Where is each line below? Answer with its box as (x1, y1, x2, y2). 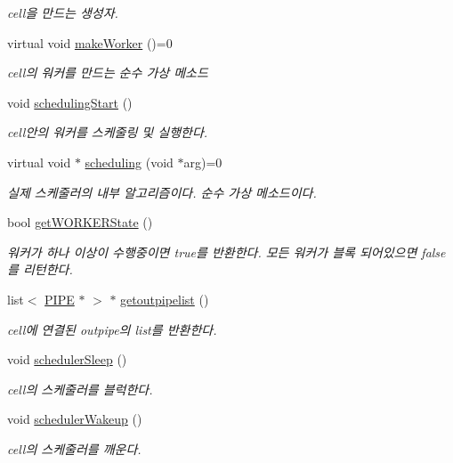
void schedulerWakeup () (7, 410, 142, 428)
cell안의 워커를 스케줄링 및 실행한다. (7, 123, 208, 142)
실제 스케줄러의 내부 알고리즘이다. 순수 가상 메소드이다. (7, 183, 317, 201)
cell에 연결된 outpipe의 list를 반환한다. (7, 320, 217, 338)
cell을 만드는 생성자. (7, 4, 118, 21)
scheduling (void (85, 152, 174, 171)
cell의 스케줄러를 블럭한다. (7, 379, 153, 398)
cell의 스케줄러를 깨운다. (7, 439, 142, 458)
